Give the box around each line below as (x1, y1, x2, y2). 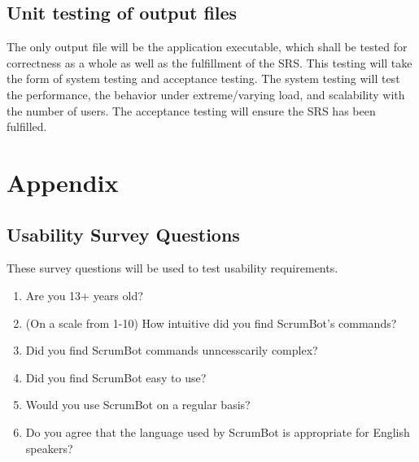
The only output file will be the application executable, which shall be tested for (7, 38, 408, 55)
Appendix (7, 165, 119, 198)
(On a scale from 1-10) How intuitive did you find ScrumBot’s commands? (25, 314, 397, 331)
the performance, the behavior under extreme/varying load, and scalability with (7, 85, 405, 102)
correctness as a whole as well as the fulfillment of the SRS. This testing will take (7, 54, 412, 71)
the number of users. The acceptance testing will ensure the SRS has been (7, 102, 376, 119)
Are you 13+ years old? (25, 286, 143, 303)
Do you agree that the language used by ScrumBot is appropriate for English (25, 423, 410, 440)
